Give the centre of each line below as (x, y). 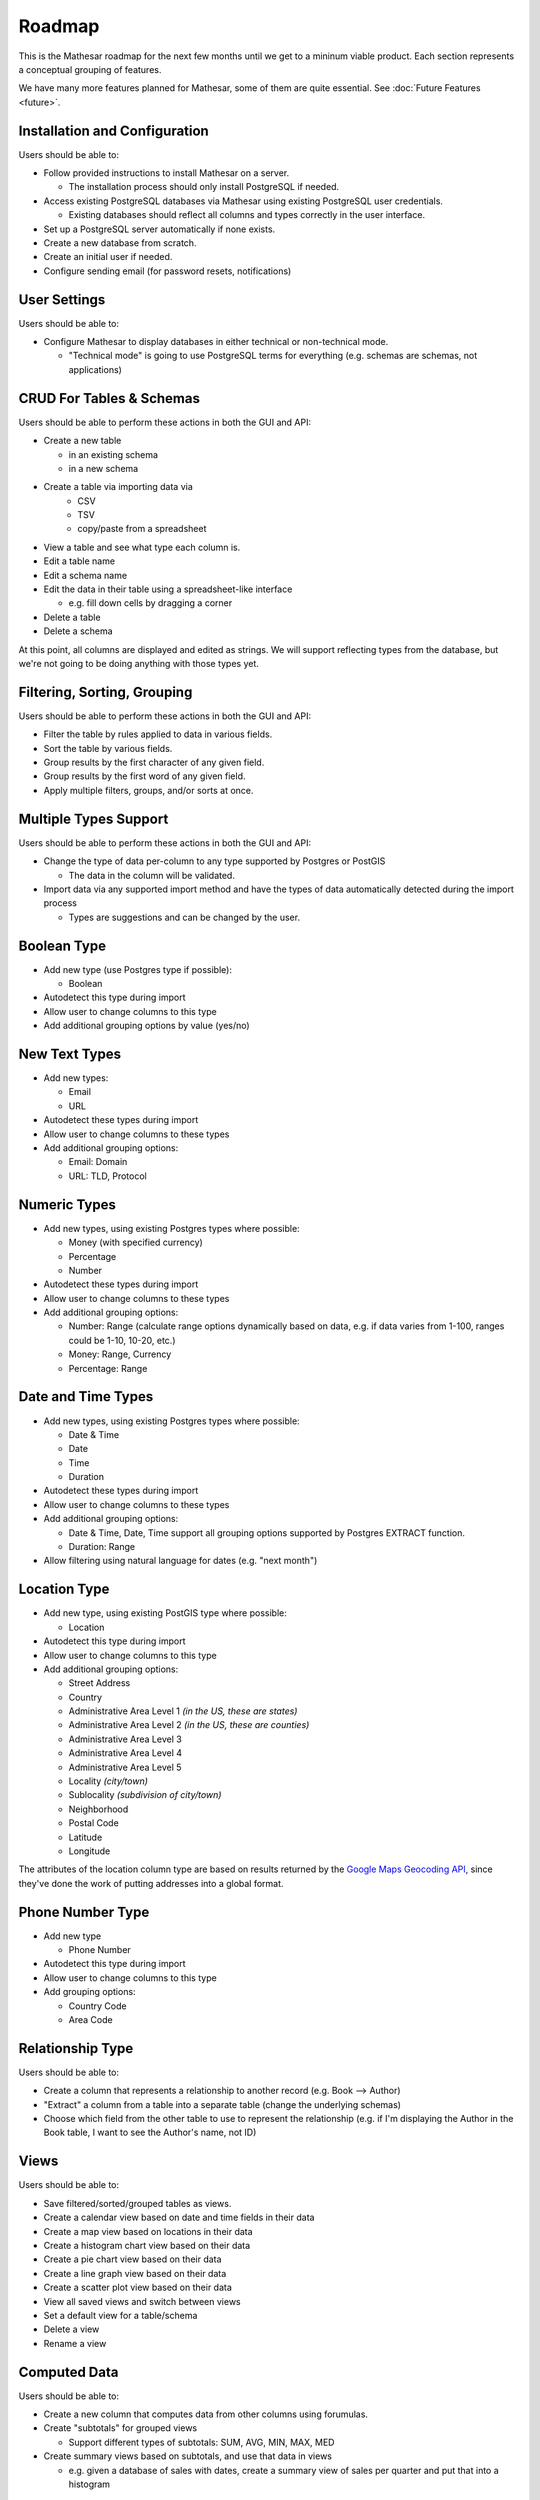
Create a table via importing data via (118, 487)
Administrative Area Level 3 (125, 1739)
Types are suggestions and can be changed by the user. (184, 917)
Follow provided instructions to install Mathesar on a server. (166, 173)
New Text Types (70, 1053)
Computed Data (68, 2371)
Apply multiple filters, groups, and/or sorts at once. (148, 790)
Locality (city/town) (108, 1781)
